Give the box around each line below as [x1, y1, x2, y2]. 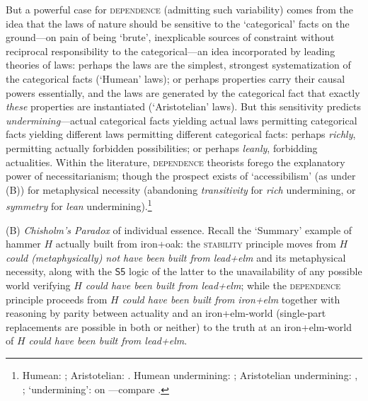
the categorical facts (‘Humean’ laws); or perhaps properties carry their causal [6, 71, 345, 86]
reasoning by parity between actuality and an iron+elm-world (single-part [6, 306, 326, 320]
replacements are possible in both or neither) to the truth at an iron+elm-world [6, 319, 352, 334]
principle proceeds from [6, 291, 108, 306]
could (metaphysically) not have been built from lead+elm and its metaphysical [6, 250, 346, 265]
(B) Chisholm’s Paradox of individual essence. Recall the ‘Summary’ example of [6, 222, 352, 237]
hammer [6, 236, 41, 251]
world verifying [6, 277, 71, 292]
